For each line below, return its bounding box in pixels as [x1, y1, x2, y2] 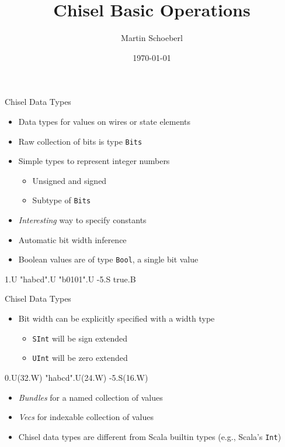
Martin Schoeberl [121, 32, 183, 44]
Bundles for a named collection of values [18, 391, 163, 403]
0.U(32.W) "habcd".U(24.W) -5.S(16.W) [5, 371, 148, 383]
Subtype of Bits [32, 194, 91, 206]
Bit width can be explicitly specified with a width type [18, 312, 215, 325]
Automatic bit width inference [18, 233, 127, 245]
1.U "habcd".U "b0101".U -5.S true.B [5, 272, 136, 285]
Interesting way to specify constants [18, 214, 147, 226]
